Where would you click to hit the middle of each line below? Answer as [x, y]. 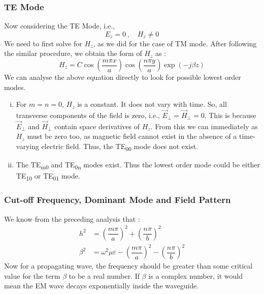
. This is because [230, 115]
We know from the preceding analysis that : [72, 218]
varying [27, 146]
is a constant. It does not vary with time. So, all [152, 104]
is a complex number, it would [195, 275]
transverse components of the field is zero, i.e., [88, 115]
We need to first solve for [43, 43]
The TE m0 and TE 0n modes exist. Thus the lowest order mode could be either [138, 165]
